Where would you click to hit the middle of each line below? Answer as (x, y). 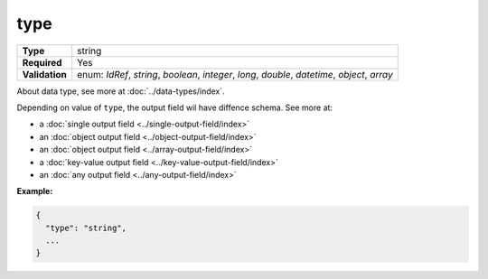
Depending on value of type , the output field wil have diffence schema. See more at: (175, 107)
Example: (35, 191)
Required (42, 62)
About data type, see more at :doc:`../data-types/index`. (121, 91)
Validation (45, 74)
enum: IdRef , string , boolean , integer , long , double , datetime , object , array (235, 74)
